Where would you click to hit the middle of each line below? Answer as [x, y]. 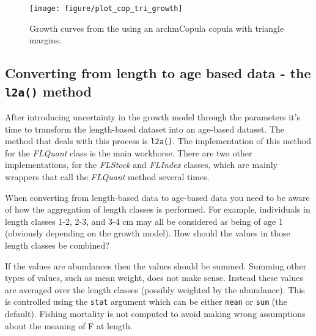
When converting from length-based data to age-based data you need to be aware [157, 197]
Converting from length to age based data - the [158, 73]
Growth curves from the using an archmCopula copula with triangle [157, 28]
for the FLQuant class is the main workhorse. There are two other [129, 152]
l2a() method [48, 91]
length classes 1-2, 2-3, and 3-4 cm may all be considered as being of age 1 [144, 221]
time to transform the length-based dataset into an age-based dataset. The [145, 129]
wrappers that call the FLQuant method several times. [107, 177]
